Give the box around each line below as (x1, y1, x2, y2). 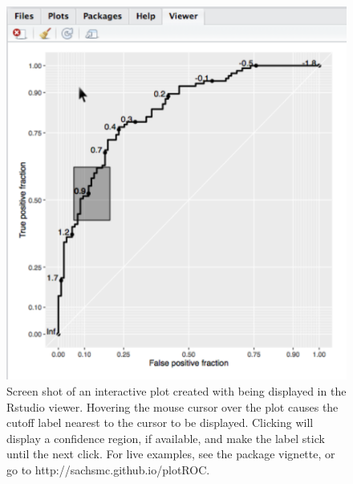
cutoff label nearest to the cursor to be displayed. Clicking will (6, 414, 314, 431)
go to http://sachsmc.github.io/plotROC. (6, 461, 210, 478)
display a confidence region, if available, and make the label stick (6, 429, 325, 446)
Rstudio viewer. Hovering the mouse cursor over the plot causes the (6, 398, 339, 415)
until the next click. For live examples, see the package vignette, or (6, 445, 335, 462)
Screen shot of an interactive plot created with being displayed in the (6, 382, 347, 399)
